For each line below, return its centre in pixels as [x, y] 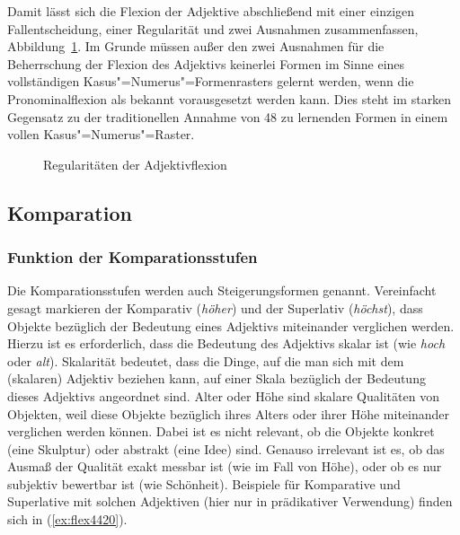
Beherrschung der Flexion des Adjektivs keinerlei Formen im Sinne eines [206, 63]
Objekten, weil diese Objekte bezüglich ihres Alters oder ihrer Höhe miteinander [229, 413]
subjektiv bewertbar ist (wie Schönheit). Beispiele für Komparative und [204, 483]
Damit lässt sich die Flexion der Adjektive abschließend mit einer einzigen [211, 11]
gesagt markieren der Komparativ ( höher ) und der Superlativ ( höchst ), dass [215, 307]
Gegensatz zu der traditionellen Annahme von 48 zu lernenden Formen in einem [228, 116]
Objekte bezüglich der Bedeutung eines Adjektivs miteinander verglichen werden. [231, 325]
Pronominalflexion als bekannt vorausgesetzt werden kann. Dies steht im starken [230, 98]
